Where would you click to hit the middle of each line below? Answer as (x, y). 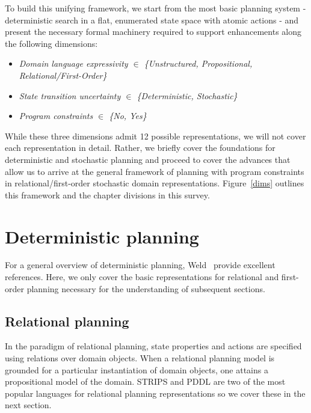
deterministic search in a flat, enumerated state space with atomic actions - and (152, 20)
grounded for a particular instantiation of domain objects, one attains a (137, 369)
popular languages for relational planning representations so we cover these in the (155, 393)
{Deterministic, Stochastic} (187, 95)
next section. (28, 405)
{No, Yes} (128, 116)
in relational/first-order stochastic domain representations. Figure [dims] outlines (155, 183)
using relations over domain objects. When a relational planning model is (140, 358)
